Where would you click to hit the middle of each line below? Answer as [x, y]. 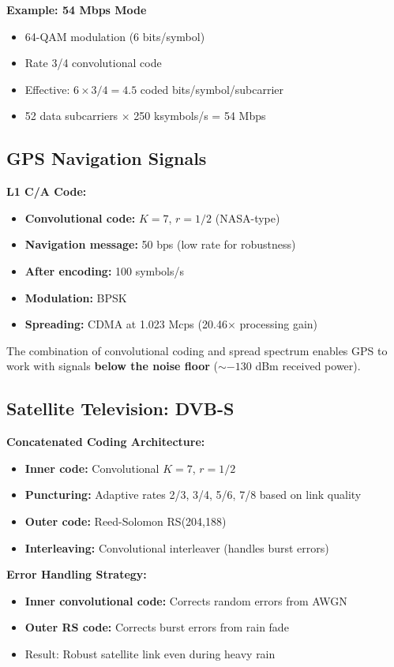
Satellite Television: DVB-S [120, 408]
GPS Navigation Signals [107, 158]
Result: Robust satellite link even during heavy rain [150, 653]
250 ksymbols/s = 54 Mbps [200, 116]
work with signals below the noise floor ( [112, 366]
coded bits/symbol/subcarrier [212, 89]
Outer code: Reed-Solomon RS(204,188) [126, 521]
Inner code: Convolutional [92, 468]
